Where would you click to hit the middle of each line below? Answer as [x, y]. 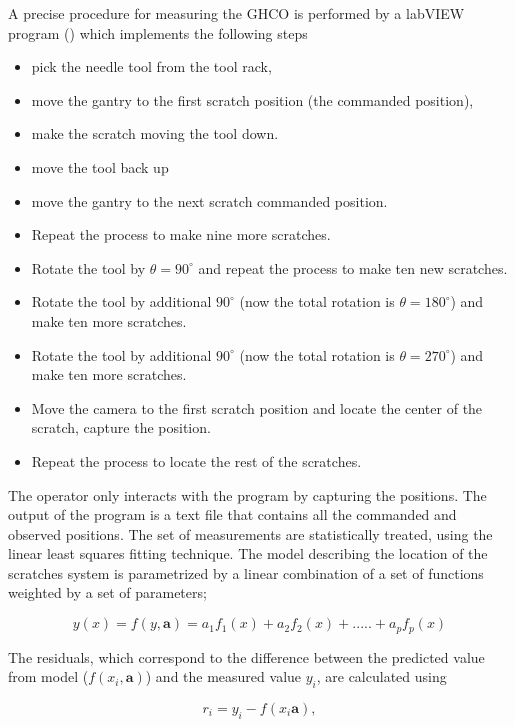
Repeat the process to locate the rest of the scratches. [196, 460]
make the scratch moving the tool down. [155, 133]
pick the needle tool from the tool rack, [151, 66]
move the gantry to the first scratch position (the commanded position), [252, 99]
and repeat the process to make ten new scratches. [353, 267]
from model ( [48, 676]
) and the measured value [223, 676]
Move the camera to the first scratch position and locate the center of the [257, 407]
